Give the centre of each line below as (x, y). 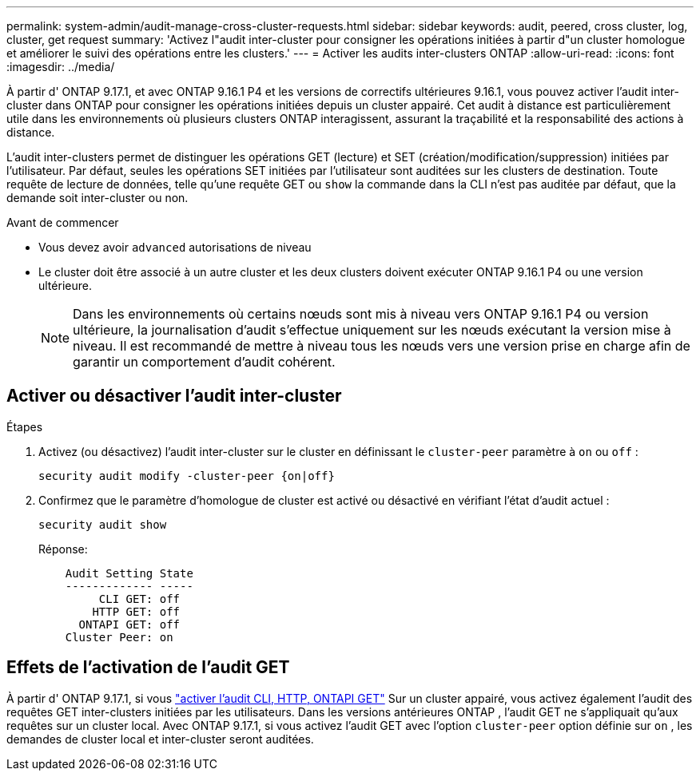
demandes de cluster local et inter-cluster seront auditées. (160, 739)
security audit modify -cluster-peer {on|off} (187, 476)
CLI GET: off (139, 599)
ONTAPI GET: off (129, 624)
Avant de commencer (63, 222)
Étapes (25, 426)
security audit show (103, 524)
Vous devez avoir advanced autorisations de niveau (175, 247)
